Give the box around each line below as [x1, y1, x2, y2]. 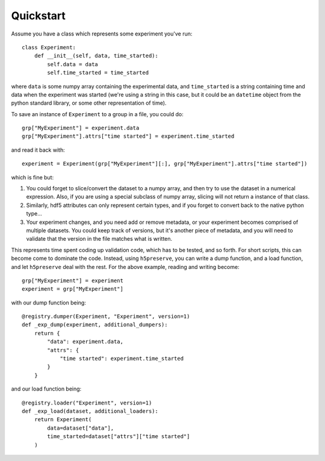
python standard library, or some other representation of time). [11, 99, 167, 107]
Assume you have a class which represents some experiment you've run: [11, 30, 193, 37]
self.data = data [47, 61, 99, 67]
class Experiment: [22, 44, 76, 51]
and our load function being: [11, 385, 82, 392]
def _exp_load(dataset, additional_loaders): [22, 408, 159, 415]
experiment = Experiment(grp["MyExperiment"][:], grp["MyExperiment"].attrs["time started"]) [22, 160, 308, 167]
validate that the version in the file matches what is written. [26, 235, 173, 243]
